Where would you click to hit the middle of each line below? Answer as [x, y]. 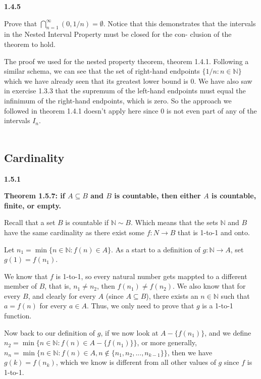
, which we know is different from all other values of [136, 362]
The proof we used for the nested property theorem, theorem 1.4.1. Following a [126, 61]
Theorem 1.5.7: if [35, 196]
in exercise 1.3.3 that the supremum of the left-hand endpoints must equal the [125, 91]
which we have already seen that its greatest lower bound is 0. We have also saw [128, 80]
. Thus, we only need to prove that [140, 306]
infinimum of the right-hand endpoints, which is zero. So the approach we [118, 100]
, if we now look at [129, 332]
